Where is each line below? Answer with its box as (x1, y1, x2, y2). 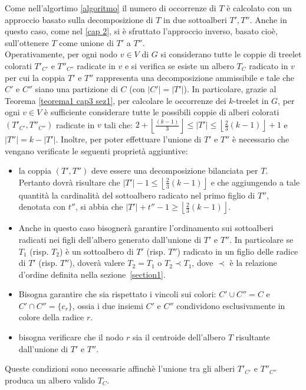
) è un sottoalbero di (59, 245, 134, 257)
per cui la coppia (5, 71, 65, 83)
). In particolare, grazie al (183, 83, 277, 95)
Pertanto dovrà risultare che (18, 175, 120, 188)
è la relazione (229, 256, 277, 269)
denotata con (18, 200, 66, 213)
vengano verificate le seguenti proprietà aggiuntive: (5, 144, 188, 157)
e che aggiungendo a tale (210, 175, 300, 188)
